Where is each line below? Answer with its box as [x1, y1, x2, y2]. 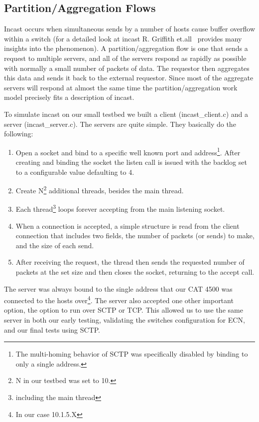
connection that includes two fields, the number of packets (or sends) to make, [15, 230, 255, 241]
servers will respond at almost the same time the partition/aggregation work [4, 82, 238, 92]
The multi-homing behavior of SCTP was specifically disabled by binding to [15, 349, 248, 359]
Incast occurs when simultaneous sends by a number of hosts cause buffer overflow [4, 23, 256, 34]
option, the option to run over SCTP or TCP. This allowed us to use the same [4, 305, 243, 315]
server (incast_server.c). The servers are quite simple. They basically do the [4, 118, 236, 129]
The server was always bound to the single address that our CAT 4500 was [4, 283, 233, 294]
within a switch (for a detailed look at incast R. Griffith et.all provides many [4, 33, 242, 43]
